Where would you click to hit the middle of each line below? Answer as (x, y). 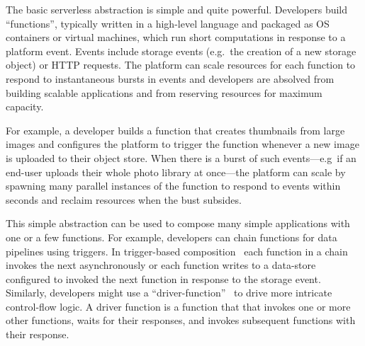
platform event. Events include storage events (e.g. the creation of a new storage (181, 51)
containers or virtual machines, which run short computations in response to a (176, 37)
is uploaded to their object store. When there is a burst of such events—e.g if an (181, 157)
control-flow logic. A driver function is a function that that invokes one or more (178, 306)
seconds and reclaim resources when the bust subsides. (124, 199)
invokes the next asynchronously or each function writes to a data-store (161, 265)
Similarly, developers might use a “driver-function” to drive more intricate (169, 293)
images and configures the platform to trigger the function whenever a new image (182, 144)
